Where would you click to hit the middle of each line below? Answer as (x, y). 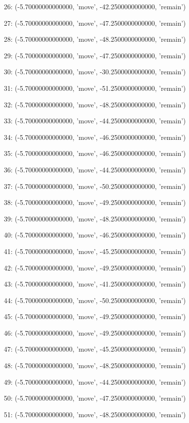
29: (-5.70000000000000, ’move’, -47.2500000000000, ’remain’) (95, 55)
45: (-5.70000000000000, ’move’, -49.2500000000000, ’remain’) (95, 316)
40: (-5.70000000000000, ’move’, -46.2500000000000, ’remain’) (95, 235)
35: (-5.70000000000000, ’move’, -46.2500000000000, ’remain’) (95, 153)
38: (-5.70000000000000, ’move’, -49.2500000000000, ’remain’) (95, 202)
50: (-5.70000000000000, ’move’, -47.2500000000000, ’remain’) (95, 398)
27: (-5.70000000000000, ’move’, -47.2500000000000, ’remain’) (95, 23)
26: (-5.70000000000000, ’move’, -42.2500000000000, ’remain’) (95, 6)
